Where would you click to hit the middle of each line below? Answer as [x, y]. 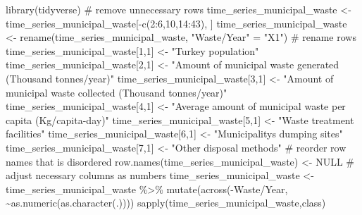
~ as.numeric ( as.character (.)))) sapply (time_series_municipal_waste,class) [166, 203]
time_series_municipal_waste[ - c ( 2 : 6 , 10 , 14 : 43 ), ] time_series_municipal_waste [176, 23]
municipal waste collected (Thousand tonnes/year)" [117, 92]
